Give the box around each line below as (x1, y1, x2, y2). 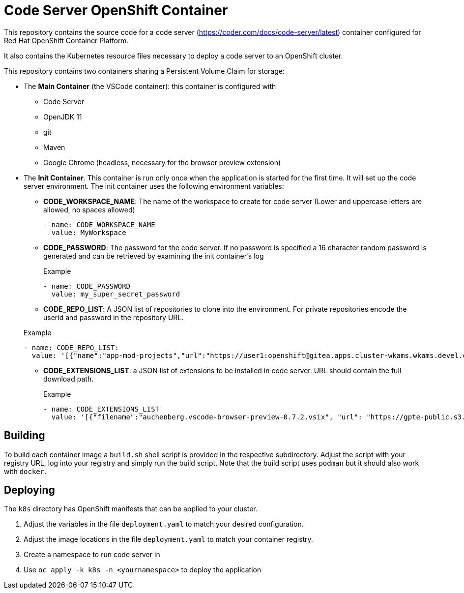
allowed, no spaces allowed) (43, 205, 135, 214)
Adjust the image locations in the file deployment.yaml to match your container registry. (24, 535, 313, 544)
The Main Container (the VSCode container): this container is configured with (24, 82, 276, 90)
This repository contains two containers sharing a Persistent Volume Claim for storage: (4, 66, 285, 75)
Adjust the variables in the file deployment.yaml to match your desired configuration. (24, 520, 304, 529)
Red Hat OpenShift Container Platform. (4, 36, 129, 45)
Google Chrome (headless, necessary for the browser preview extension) (43, 158, 281, 167)
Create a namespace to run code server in (24, 550, 160, 559)
